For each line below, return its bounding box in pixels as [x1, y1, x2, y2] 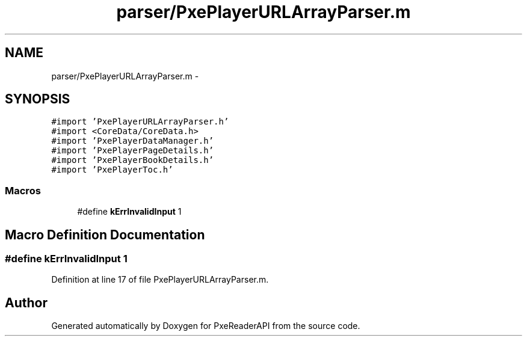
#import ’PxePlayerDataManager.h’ [51, 136, 214, 146]
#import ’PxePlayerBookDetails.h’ [51, 155, 214, 165]
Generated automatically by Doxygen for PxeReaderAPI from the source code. [51, 321, 360, 331]
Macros [5, 184, 41, 197]
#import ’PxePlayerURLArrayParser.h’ [51, 117, 229, 127]
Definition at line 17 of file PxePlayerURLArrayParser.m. [51, 274, 269, 285]
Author [5, 295, 48, 310]
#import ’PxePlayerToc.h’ [51, 165, 173, 175]
